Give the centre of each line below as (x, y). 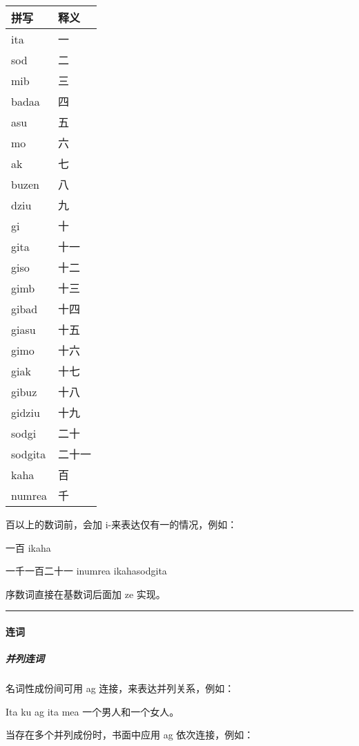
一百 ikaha (28, 547)
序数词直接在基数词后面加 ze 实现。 (86, 594)
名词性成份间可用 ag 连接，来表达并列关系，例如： (120, 688)
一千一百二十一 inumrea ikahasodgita (86, 571)
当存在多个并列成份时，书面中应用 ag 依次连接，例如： (130, 735)
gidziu (26, 412)
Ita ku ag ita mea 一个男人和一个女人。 (93, 711)
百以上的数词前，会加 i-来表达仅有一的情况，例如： (122, 524)
